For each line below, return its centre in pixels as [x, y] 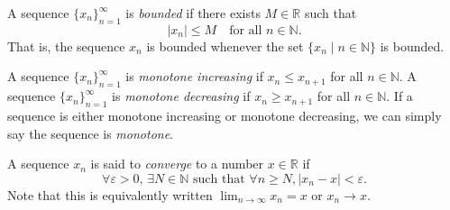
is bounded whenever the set [225, 46]
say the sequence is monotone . [91, 133]
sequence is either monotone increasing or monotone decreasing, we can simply [225, 115]
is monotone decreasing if [181, 96]
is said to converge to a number [177, 164]
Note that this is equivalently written [110, 194]
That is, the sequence [66, 46]
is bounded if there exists [193, 13]
